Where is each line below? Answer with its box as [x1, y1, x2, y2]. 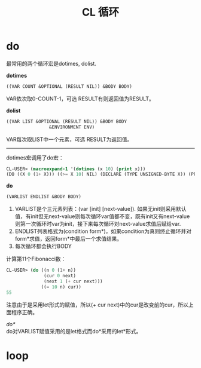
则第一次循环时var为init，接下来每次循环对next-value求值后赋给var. [14, 220, 181, 228]
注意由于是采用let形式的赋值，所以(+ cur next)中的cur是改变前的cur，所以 [6, 301, 188, 308]
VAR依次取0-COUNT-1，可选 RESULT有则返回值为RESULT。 [6, 95, 154, 102]
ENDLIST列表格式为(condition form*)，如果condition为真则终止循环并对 [14, 228, 192, 235]
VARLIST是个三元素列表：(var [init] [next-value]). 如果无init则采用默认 [14, 206, 187, 213]
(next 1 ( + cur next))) [44, 278, 103, 284]
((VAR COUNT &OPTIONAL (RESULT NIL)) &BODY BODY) [6, 83, 133, 90]
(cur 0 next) [44, 273, 77, 279]
